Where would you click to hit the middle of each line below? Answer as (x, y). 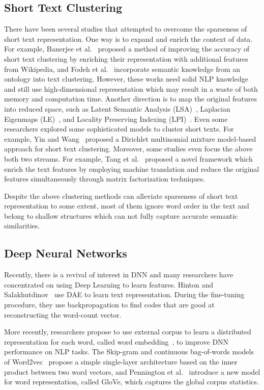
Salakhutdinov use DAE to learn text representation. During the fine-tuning (124, 294)
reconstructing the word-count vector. (63, 314)
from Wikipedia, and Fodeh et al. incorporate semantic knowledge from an (122, 69)
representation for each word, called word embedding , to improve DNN (116, 341)
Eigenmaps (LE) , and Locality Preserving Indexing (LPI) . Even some (116, 119)
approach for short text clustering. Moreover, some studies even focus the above (128, 149)
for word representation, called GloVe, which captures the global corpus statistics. (131, 382)
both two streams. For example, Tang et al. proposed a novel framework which (128, 158)
